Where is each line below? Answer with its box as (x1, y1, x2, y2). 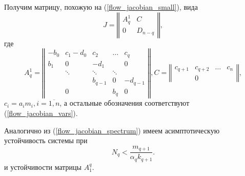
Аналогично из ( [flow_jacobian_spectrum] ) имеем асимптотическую (4, 125, 220, 135)
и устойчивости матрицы (4, 161, 81, 172)
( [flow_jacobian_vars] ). (4, 107, 78, 118)
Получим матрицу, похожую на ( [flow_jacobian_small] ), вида (4, 2, 198, 12)
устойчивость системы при (4, 135, 88, 146)
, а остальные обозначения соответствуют (59, 97, 190, 108)
